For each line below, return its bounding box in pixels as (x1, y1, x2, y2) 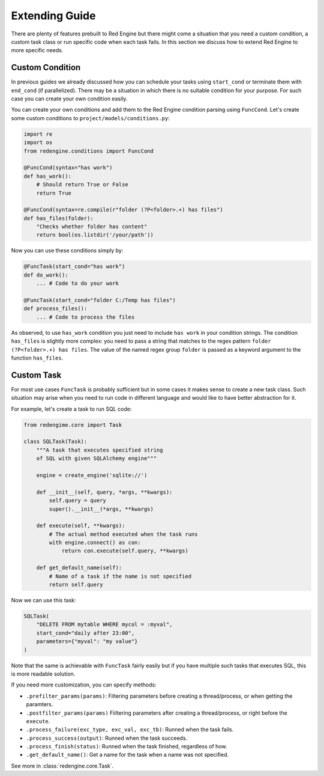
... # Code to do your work (36, 280, 119, 287)
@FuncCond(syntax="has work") (23, 164, 113, 171)
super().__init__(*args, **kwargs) (49, 506, 154, 512)
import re (23, 130, 53, 138)
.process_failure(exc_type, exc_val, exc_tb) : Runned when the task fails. (26, 726, 234, 733)
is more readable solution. (11, 670, 76, 677)
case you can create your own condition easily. (11, 95, 128, 102)
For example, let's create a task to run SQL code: (11, 405, 132, 412)
